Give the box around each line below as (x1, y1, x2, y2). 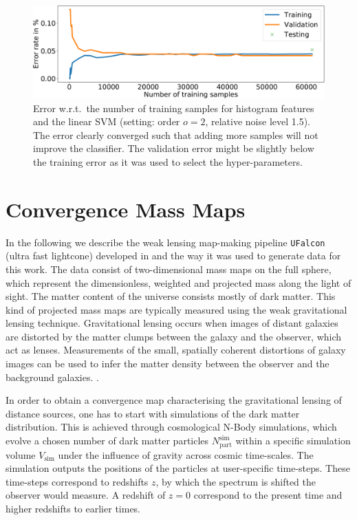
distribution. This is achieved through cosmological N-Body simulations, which (6, 420, 337, 434)
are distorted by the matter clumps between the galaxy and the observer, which (6, 329, 342, 343)
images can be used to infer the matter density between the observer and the (6, 356, 329, 371)
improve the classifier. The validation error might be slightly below (33, 141, 314, 155)
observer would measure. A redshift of (6, 488, 166, 502)
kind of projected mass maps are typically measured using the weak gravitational (6, 302, 347, 316)
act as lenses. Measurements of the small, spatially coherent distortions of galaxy (6, 343, 346, 357)
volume (6, 447, 36, 462)
